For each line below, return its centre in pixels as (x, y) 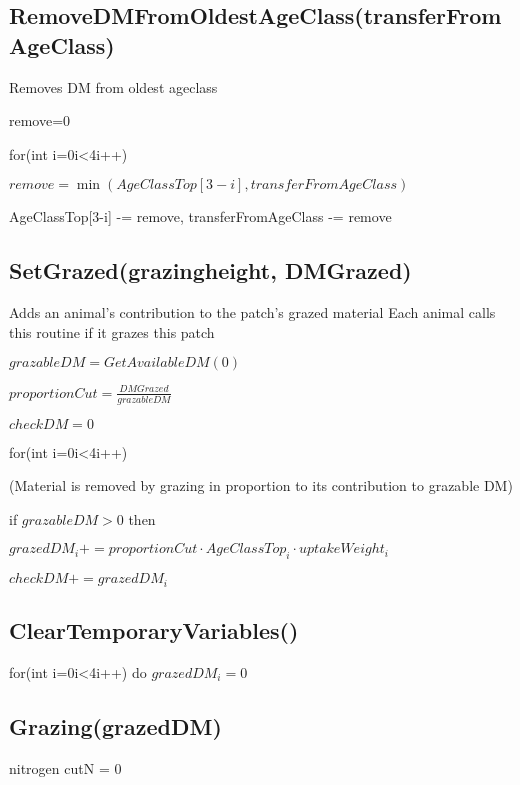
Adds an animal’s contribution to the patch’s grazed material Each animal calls (252, 312)
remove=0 (40, 120)
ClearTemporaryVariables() (154, 630)
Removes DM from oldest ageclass (113, 86)
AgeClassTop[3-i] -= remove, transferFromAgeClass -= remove (200, 216)
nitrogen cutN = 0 (65, 767)
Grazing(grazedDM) (115, 725)
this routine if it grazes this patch (112, 331)
